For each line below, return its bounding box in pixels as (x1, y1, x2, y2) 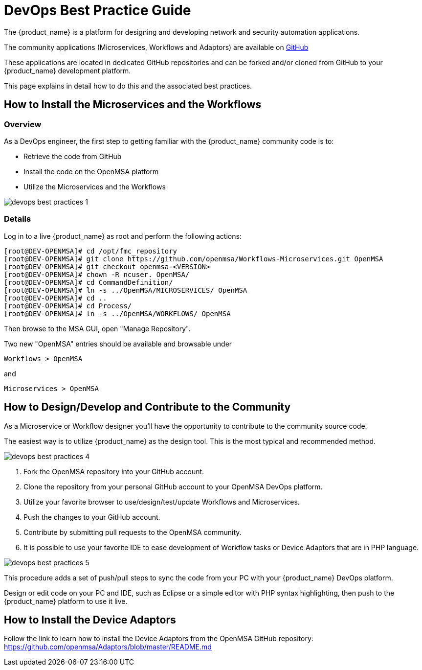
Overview (4, 119, 42, 129)
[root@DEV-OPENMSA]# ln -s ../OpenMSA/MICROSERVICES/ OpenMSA (4, 286, 247, 294)
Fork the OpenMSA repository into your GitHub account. (23, 467, 204, 476)
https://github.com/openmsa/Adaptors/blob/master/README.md (4, 643, 212, 651)
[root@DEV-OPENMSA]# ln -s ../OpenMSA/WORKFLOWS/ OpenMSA (4, 309, 231, 318)
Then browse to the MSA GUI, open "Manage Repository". (4, 324, 191, 333)
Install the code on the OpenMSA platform (23, 167, 159, 176)
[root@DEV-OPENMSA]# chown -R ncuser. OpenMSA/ (4, 270, 190, 278)
